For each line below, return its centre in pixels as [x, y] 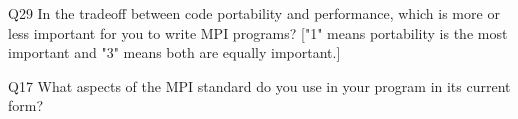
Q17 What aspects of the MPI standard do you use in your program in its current [259, 85]
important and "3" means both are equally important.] [174, 52]
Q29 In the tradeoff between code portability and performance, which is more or [254, 13]
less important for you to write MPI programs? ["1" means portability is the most [258, 32]
